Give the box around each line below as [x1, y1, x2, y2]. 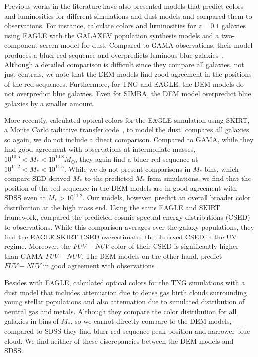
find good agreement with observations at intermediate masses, [4, 144, 196, 154]
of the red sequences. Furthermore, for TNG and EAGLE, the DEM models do [4, 78, 244, 89]
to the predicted [84, 173, 133, 183]
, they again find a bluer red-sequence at [75, 153, 198, 164]
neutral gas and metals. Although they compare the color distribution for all [4, 306, 237, 316]
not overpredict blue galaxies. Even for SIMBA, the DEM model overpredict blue [4, 88, 251, 99]
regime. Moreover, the [4, 241, 71, 251]
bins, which [204, 163, 239, 174]
